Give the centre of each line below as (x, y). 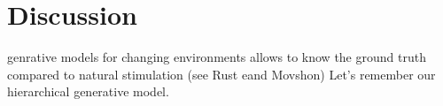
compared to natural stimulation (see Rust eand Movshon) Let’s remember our (221, 74)
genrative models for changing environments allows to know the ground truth (217, 57)
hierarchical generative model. (88, 91)
